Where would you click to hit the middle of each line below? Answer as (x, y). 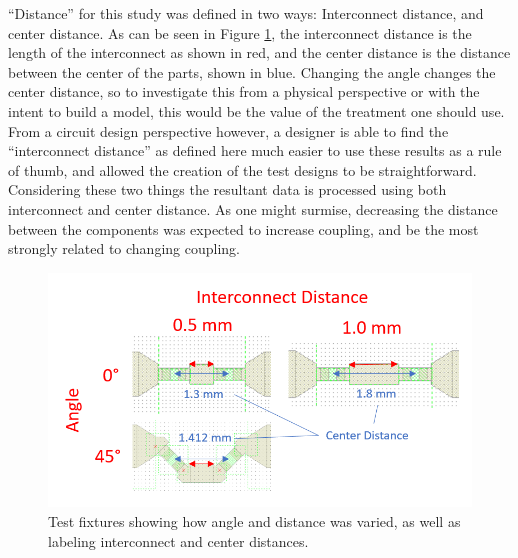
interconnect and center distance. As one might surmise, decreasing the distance (253, 208)
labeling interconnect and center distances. (178, 540)
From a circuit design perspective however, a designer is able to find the (228, 130)
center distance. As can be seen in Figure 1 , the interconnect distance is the (240, 32)
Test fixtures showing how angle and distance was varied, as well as (254, 520)
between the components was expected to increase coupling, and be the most (243, 228)
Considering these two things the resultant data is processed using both (227, 189)
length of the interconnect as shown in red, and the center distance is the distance (259, 52)
